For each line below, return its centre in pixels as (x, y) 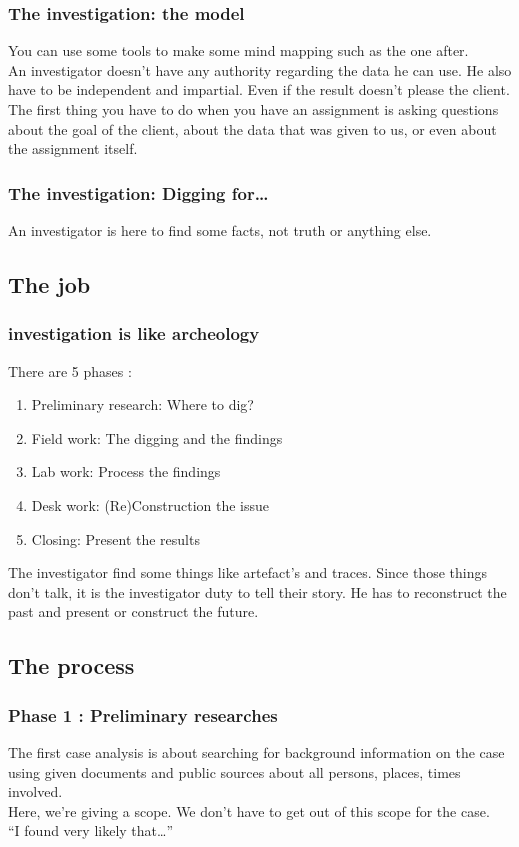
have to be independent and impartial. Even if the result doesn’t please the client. (259, 89)
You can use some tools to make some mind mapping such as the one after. (238, 50)
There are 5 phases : (70, 370)
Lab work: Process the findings (126, 471)
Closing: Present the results (115, 538)
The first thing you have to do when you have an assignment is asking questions (253, 109)
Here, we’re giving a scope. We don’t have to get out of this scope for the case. (249, 810)
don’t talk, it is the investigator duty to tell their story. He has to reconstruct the (257, 591)
